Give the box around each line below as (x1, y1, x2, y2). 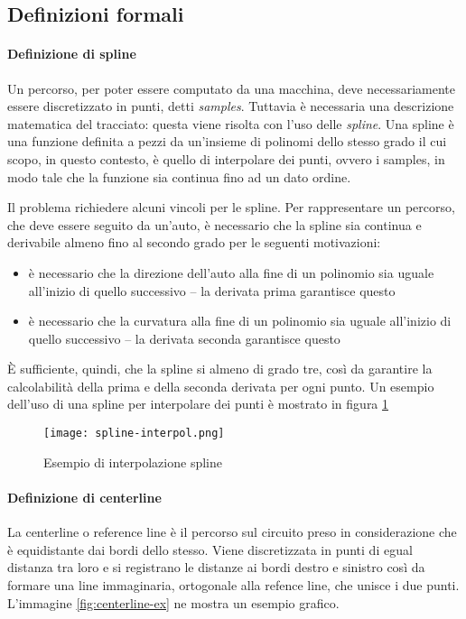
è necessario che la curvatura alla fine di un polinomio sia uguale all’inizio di (28, 311, 452, 330)
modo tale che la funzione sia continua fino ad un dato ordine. (7, 167, 351, 186)
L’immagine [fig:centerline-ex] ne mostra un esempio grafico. (7, 593, 340, 612)
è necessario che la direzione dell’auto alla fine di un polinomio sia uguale (28, 263, 434, 282)
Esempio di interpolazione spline (43, 452, 222, 471)
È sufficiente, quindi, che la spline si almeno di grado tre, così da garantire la (7, 359, 433, 378)
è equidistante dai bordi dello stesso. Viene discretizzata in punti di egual (7, 540, 413, 559)
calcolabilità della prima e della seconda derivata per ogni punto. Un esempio (7, 376, 434, 395)
